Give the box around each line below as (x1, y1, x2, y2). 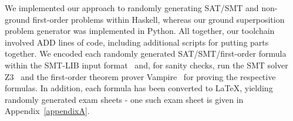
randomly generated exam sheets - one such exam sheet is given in (5, 93, 244, 105)
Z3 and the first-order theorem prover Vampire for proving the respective (5, 70, 276, 82)
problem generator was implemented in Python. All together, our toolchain (5, 25, 275, 37)
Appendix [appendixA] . (5, 105, 90, 117)
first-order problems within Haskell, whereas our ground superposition (32, 13, 285, 25)
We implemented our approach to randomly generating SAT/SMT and (5, 2, 259, 13)
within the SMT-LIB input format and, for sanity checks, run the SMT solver (5, 58, 288, 71)
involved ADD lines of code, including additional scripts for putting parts (5, 36, 269, 48)
